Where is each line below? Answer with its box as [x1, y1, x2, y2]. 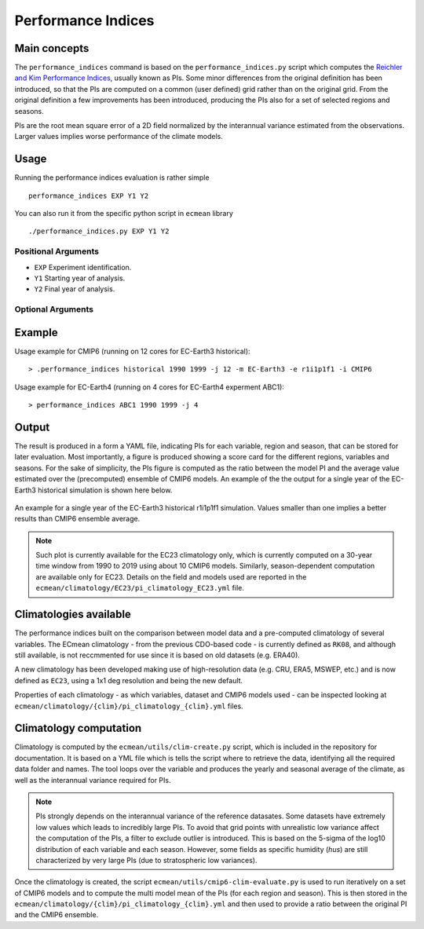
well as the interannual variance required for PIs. [14, 775, 171, 785]
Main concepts [14, 42, 90, 55]
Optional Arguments [14, 304, 94, 315]
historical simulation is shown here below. [38, 485, 173, 495]
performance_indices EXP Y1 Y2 [28, 191, 149, 200]
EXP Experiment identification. [34, 262, 132, 272]
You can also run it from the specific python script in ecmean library [14, 209, 233, 218]
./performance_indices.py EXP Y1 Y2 [28, 227, 170, 236]
